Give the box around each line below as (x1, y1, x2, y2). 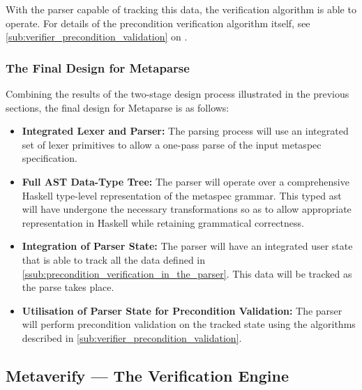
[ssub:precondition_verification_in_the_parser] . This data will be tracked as (22, 266, 352, 280)
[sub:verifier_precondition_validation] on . (6, 29, 188, 44)
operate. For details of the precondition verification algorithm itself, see (6, 15, 310, 30)
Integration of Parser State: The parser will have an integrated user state (22, 239, 353, 253)
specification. (22, 151, 77, 165)
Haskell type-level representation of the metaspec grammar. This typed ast (22, 188, 342, 202)
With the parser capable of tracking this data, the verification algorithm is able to (6, 2, 356, 16)
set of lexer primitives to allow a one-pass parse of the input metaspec (22, 137, 322, 151)
